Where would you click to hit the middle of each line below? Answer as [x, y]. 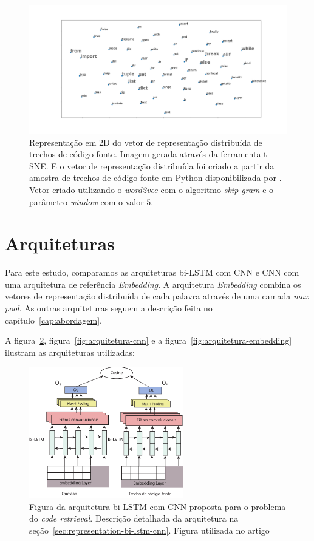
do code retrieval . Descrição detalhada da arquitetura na [134, 518]
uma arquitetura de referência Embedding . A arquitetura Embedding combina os [153, 284]
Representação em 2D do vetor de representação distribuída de [146, 142]
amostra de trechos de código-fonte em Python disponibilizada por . [155, 178]
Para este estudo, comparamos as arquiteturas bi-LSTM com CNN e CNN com [152, 272]
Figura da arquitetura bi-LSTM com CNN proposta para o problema [158, 506]
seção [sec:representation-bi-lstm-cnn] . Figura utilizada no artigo [149, 530]
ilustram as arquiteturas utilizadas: [70, 352]
